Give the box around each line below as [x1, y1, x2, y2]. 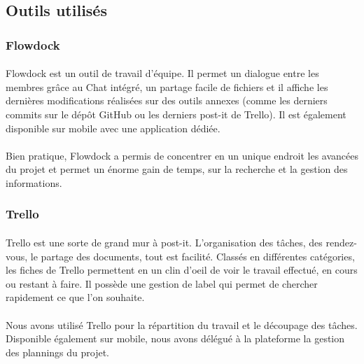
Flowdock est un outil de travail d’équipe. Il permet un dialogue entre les [6, 66, 319, 80]
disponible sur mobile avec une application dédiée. [6, 120, 220, 135]
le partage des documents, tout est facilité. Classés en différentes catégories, [30, 248, 355, 263]
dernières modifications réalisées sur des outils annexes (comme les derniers [6, 93, 328, 108]
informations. [6, 175, 62, 190]
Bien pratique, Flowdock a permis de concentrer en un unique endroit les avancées [6, 148, 359, 162]
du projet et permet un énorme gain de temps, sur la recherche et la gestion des [6, 162, 348, 176]
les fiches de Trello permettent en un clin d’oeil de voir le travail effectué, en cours [6, 262, 358, 277]
